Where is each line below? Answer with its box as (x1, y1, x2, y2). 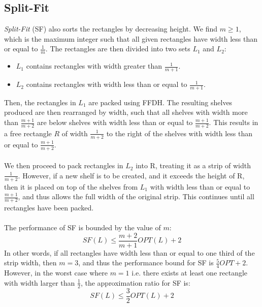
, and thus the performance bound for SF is (78, 257, 214, 268)
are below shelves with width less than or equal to (37, 117, 193, 128)
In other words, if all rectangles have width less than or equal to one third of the (4, 247, 255, 258)
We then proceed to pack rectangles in (4, 160, 123, 171)
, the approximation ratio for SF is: (80, 277, 190, 288)
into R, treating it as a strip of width (136, 160, 251, 171)
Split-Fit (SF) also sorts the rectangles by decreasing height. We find (4, 23, 218, 34)
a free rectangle (4, 128, 52, 138)
